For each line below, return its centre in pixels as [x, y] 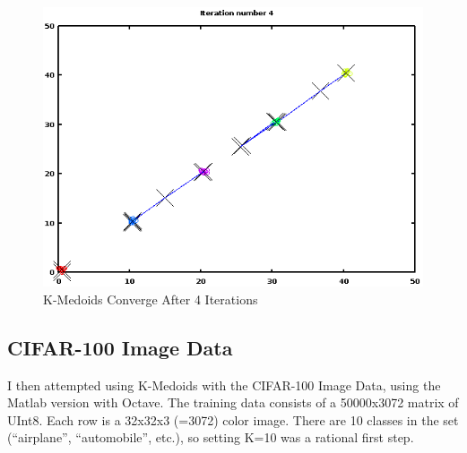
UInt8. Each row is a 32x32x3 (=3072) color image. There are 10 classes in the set [233, 419]
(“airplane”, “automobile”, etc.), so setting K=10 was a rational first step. [211, 437]
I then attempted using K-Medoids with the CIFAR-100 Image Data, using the [224, 385]
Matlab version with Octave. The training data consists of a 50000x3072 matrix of [233, 402]
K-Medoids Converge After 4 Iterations [151, 299]
